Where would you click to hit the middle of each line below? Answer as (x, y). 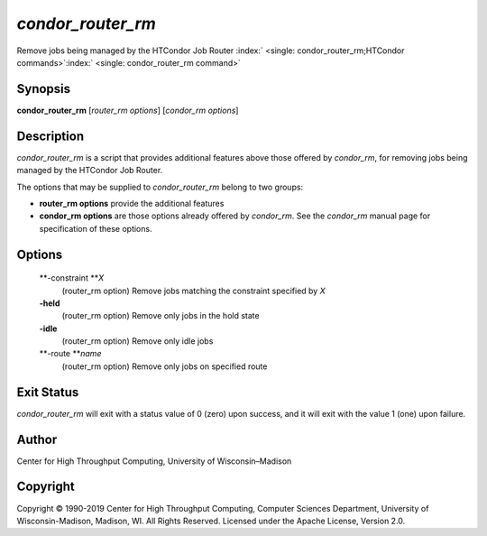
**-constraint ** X (72, 278)
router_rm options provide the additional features (132, 203)
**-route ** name (70, 354)
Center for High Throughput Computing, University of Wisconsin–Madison (154, 461)
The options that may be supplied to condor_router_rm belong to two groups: (160, 187)
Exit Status (48, 392)
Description (51, 136)
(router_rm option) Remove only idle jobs (138, 341)
